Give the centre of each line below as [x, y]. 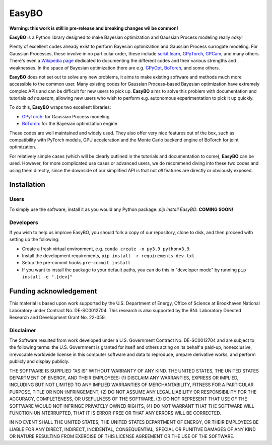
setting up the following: [35, 240]
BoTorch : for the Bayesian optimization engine [70, 124]
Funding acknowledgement [53, 291]
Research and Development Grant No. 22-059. [58, 317]
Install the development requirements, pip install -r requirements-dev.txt [108, 256]
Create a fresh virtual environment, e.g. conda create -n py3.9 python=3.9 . [106, 249]
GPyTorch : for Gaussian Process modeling [66, 116]
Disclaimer [23, 330]
